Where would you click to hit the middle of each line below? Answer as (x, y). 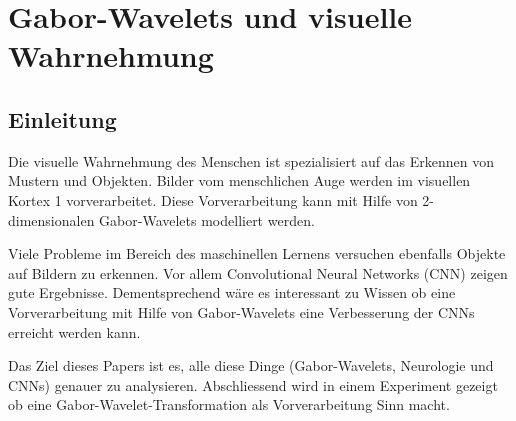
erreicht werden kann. (74, 331)
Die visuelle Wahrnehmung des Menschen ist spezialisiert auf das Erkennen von (251, 160)
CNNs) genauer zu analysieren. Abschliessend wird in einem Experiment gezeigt (253, 384)
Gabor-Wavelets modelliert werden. (207, 219)
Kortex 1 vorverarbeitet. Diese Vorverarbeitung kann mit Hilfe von (213, 199)
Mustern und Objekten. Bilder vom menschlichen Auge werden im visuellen (239, 180)
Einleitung (62, 118)
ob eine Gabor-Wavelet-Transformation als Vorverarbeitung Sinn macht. (229, 404)
